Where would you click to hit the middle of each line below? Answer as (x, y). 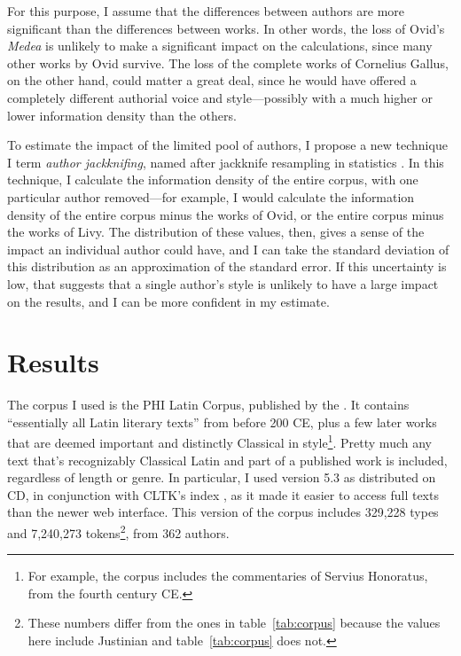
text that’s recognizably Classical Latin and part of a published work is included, (227, 460)
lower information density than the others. (122, 115)
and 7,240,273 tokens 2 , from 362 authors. (118, 531)
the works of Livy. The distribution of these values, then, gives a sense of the (216, 232)
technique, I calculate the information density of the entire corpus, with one (213, 180)
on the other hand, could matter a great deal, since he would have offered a (212, 80)
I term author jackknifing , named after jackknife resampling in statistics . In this (226, 162)
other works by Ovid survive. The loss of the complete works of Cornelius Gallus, (228, 62)
